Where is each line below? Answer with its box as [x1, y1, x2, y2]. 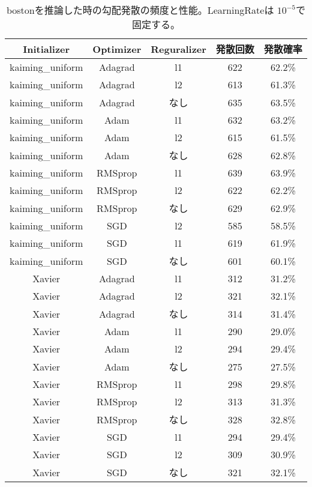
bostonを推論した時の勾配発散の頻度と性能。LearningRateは [6, 3, 274, 17]
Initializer [23, 41, 70, 56]
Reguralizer [151, 41, 206, 56]
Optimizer [92, 41, 142, 56]
